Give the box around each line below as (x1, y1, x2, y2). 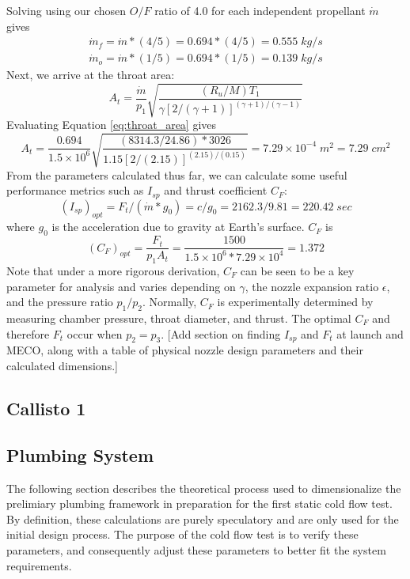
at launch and (336, 325, 404, 342)
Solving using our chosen (6, 2, 127, 18)
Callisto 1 (6, 395, 86, 420)
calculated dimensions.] (6, 358, 118, 373)
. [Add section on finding (161, 325, 281, 342)
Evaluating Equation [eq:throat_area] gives (6, 116, 217, 133)
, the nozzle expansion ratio (245, 278, 379, 294)
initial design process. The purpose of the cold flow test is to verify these (6, 526, 359, 543)
